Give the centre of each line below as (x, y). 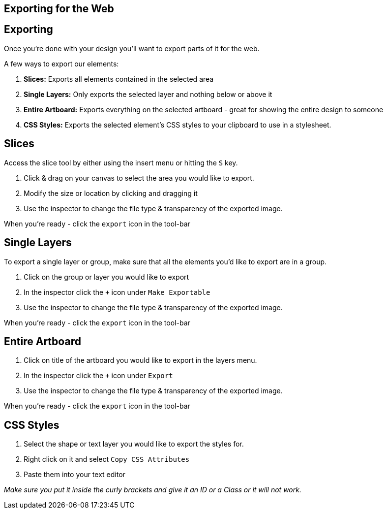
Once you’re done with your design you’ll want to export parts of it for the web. (132, 48)
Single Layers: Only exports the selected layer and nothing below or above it (148, 94)
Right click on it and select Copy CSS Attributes (107, 459)
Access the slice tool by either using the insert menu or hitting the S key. (121, 162)
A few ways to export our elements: (61, 64)
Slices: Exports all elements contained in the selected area (119, 79)
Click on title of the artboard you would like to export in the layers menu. (140, 360)
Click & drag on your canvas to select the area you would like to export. (139, 178)
